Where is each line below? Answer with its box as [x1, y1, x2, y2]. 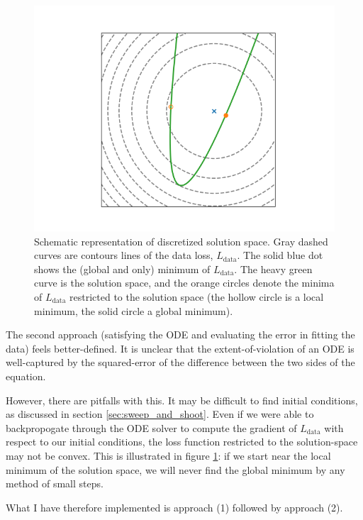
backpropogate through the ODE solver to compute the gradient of [6, 420, 297, 435]
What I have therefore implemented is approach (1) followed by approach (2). [6, 499, 343, 514]
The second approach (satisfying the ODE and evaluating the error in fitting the [6, 327, 355, 342]
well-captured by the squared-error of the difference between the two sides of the [6, 355, 355, 370]
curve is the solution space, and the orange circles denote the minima [34, 275, 335, 290]
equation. [6, 368, 46, 383]
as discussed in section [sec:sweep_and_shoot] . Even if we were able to [6, 406, 314, 421]
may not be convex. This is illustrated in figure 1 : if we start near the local [6, 448, 331, 463]
